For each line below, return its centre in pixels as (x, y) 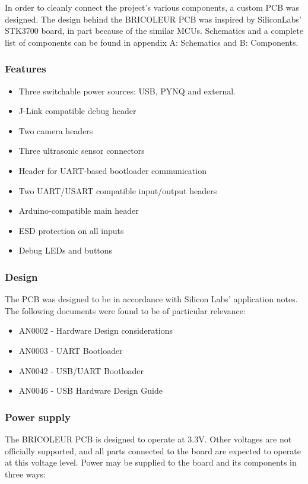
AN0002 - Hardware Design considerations (96, 330)
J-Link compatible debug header (77, 111)
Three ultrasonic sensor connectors (82, 151)
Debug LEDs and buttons (66, 250)
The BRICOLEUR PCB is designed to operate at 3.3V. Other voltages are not (148, 439)
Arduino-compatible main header (79, 211)
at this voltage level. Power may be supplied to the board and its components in (151, 462)
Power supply (38, 417)
